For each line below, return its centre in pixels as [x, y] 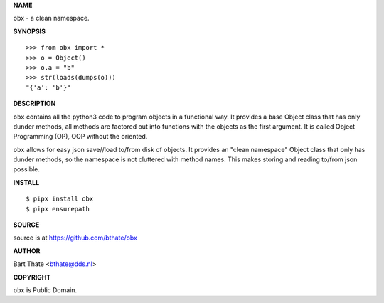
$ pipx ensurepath [58, 209]
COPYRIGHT [32, 277]
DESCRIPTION [34, 104]
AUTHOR [27, 251]
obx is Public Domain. [45, 290]
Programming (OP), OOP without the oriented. [80, 137]
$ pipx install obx [60, 199]
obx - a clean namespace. [51, 18]
